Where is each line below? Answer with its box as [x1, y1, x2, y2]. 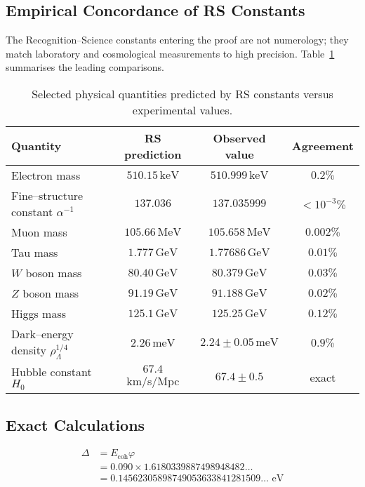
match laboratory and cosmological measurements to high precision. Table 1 [6, 46, 335, 60]
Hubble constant [11, 363, 92, 380]
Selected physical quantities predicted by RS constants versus [32, 85, 333, 102]
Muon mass [11, 223, 67, 240]
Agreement [291, 138, 354, 154]
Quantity [11, 138, 62, 154]
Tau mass [11, 243, 58, 260]
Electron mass [11, 166, 81, 183]
